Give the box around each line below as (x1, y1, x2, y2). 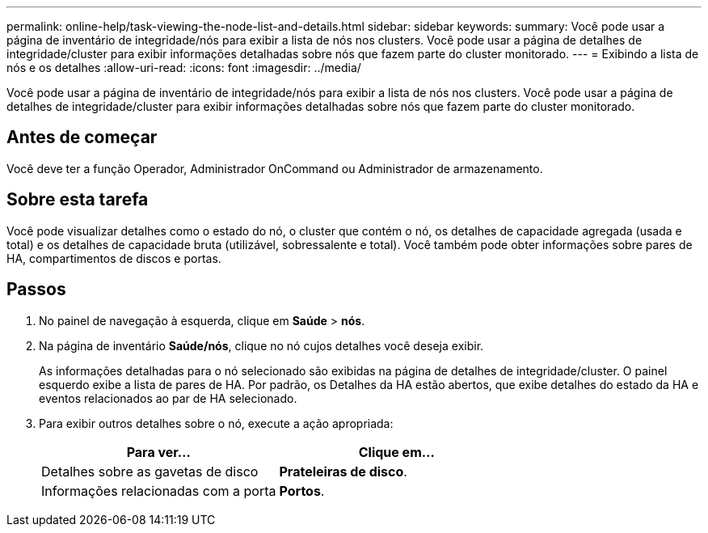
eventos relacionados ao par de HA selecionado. (39, 391, 297, 405)
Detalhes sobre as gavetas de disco (41, 463, 259, 480)
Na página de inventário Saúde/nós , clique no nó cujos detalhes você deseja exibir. (39, 338, 484, 353)
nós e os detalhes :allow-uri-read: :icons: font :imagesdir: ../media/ (6, 61, 361, 74)
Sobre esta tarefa (6, 189, 149, 210)
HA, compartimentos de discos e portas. (6, 251, 221, 265)
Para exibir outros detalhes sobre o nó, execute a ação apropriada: (39, 416, 394, 430)
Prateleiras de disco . (279, 463, 407, 480)
